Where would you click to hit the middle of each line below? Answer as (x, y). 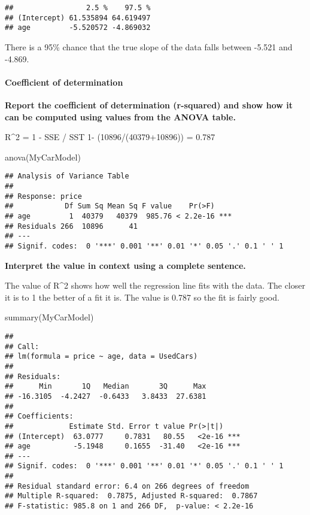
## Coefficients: (39, 416)
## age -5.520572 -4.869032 (78, 28)
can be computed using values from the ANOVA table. (120, 116)
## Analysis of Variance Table (67, 176)
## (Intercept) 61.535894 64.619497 (78, 18)
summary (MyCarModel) (49, 317)
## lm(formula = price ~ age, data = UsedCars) (101, 357)
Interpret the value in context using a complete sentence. (125, 265)
